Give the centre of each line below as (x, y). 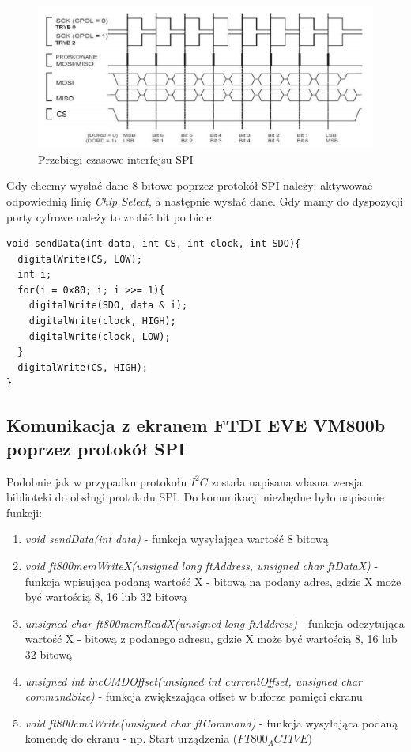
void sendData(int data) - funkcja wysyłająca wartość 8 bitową (177, 539)
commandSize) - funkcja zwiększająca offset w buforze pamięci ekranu (194, 696)
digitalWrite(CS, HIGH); (83, 367)
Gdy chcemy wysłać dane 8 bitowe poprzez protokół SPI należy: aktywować (190, 185)
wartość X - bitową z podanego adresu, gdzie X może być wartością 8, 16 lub (211, 639)
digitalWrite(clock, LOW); (100, 336)
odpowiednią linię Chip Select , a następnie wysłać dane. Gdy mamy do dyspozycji (205, 200)
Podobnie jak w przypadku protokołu (97, 481)
